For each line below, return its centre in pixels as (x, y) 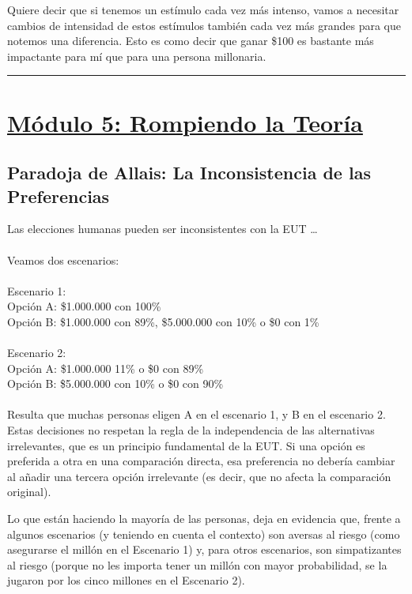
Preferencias (59, 195)
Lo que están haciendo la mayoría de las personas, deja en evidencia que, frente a (204, 519)
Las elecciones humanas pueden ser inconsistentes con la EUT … (163, 229)
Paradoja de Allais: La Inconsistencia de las (189, 173)
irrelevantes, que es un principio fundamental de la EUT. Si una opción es (186, 445)
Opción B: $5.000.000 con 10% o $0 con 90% (115, 383)
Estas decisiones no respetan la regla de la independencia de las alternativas (191, 430)
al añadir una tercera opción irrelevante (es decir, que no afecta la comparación (199, 476)
